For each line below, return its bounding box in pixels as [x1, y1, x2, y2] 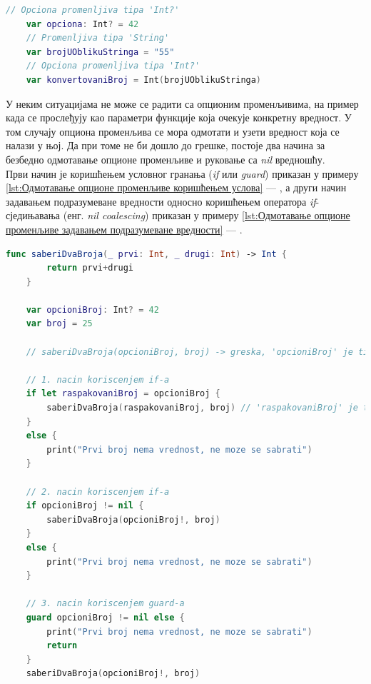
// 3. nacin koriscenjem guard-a [26, 598, 185, 609]
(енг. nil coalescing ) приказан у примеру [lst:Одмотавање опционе [63, 208, 350, 223]
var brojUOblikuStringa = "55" [26, 46, 175, 57]
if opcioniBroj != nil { [26, 501, 144, 511]
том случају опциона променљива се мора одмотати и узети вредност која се [6, 124, 340, 139]
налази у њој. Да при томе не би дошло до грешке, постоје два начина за [6, 138, 325, 153]
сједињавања [6, 208, 61, 223]
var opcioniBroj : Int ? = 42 [26, 304, 159, 315]
